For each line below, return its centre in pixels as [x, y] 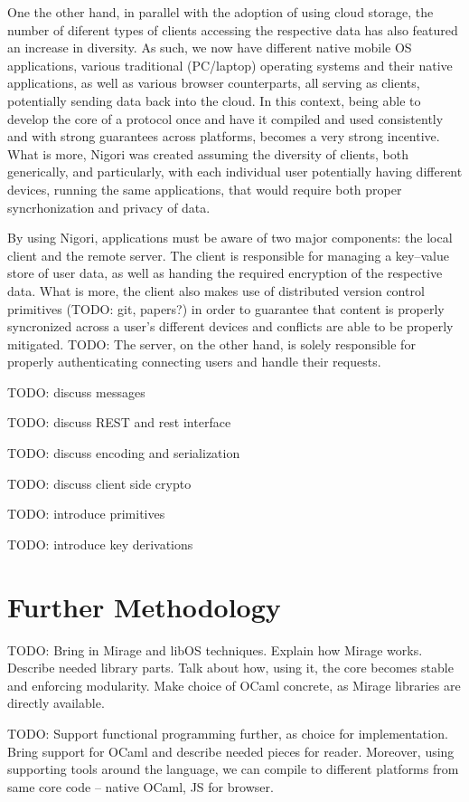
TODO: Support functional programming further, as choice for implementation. [228, 733]
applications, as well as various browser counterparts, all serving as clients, [214, 83]
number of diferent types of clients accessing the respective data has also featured [233, 29]
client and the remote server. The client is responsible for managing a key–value [228, 255]
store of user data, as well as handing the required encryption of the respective [225, 273]
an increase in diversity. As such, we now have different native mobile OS [210, 48]
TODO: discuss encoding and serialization [124, 453]
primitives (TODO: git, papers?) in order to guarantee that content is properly [226, 308]
